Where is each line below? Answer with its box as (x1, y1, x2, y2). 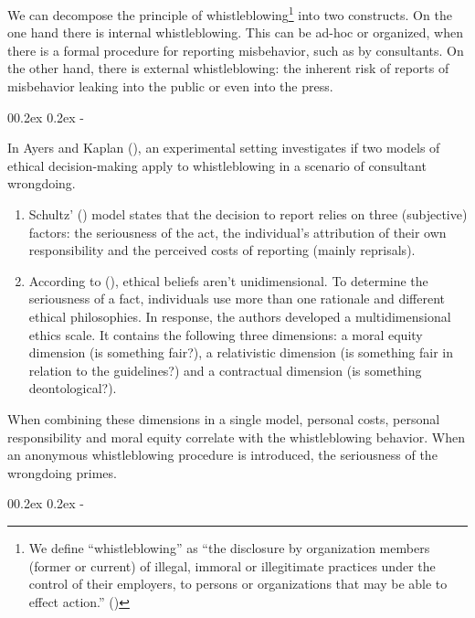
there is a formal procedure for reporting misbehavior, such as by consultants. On (7, 40, 464, 59)
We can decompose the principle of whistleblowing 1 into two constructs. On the (7, 3, 452, 24)
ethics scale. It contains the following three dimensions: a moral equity (28, 325, 423, 344)
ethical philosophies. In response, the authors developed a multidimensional (28, 306, 451, 325)
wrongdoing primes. (7, 463, 117, 482)
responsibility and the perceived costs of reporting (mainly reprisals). (28, 240, 416, 260)
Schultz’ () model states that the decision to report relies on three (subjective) (28, 205, 468, 223)
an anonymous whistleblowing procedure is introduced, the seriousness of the (7, 445, 438, 464)
